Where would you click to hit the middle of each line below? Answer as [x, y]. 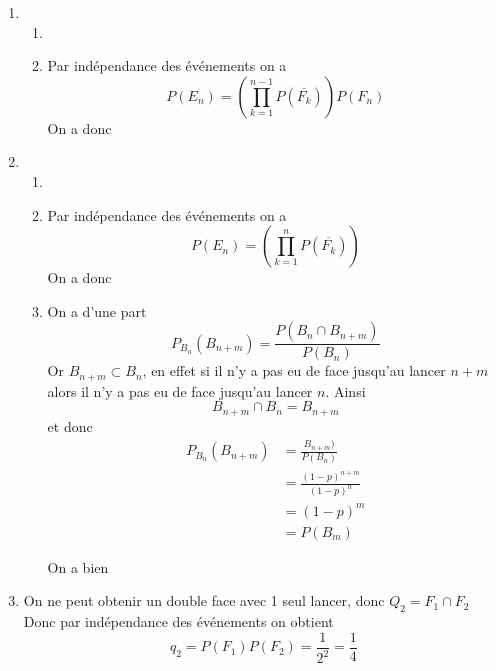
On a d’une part [97, 310]
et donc [70, 425]
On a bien [78, 566]
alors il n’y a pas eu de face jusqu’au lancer [180, 390]
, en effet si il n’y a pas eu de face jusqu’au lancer [294, 370]
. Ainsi [345, 390]
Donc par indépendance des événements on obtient [178, 621]
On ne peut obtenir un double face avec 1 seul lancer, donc [204, 600]
